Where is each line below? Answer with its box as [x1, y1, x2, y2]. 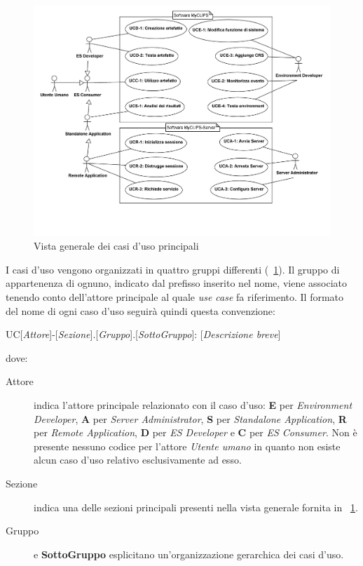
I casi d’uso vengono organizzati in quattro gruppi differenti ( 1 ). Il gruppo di [6, 262, 340, 276]
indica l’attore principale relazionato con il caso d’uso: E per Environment [34, 398, 352, 412]
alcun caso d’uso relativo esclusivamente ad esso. [34, 452, 242, 467]
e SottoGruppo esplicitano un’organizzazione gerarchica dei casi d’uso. [34, 546, 344, 561]
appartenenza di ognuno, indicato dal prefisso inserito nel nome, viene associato [6, 276, 348, 290]
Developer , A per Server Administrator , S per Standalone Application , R [34, 411, 347, 426]
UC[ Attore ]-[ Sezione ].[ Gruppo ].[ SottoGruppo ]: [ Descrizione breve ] [6, 327, 281, 342]
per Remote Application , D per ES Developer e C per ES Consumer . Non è [34, 425, 357, 440]
